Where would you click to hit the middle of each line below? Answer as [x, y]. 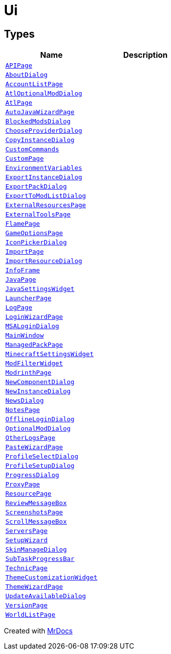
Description [145, 55]
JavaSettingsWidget [40, 289]
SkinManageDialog [36, 550]
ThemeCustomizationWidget [51, 578]
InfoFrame [23, 270]
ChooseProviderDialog [44, 131]
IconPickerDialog [36, 242]
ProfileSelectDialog [42, 457]
